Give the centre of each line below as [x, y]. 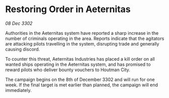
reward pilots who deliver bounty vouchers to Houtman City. [68, 70]
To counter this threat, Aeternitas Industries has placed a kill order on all [80, 59]
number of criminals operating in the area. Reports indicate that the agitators [85, 38]
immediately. [18, 90]
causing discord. [23, 49]
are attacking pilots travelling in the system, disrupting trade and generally [82, 43]
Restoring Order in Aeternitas [68, 9]
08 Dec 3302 [19, 23]
